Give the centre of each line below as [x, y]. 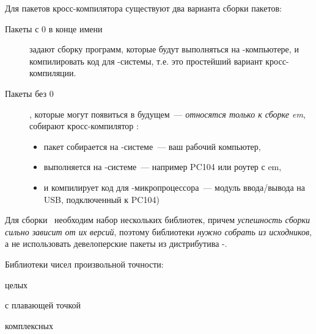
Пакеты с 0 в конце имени [54, 28]
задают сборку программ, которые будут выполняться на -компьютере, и [164, 49]
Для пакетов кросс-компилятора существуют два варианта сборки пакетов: [143, 8]
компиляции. [53, 73]
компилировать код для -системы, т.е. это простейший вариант [146, 61]
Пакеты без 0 [29, 93]
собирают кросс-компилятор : [84, 126]
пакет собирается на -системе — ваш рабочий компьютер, [152, 146]
